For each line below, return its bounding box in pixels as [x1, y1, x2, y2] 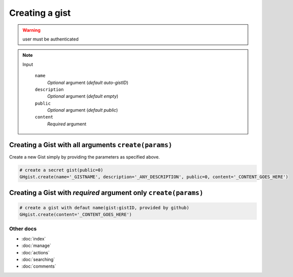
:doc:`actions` [21, 249, 49, 255]
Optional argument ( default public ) [47, 107, 118, 113]
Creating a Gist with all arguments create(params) [9, 141, 173, 149]
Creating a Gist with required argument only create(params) [9, 188, 204, 197]
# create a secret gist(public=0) [19, 167, 103, 173]
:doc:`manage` [21, 242, 51, 249]
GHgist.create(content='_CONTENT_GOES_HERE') [19, 212, 132, 217]
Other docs [9, 225, 37, 232]
